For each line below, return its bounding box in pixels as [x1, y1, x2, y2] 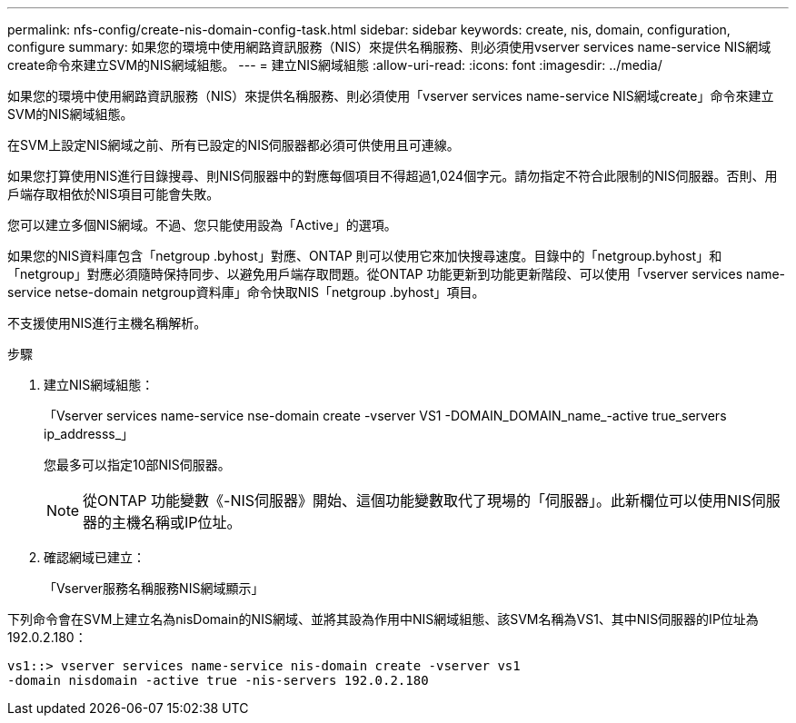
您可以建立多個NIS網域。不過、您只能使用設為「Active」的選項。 [7, 217, 397, 233]
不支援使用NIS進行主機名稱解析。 [7, 315, 207, 331]
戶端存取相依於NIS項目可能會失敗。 [7, 186, 220, 202]
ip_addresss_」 [44, 426, 134, 441]
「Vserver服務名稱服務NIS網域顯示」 [44, 580, 264, 596]
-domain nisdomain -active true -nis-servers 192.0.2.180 [7, 673, 429, 688]
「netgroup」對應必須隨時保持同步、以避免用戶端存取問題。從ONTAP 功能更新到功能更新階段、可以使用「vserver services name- [7, 266, 786, 282]
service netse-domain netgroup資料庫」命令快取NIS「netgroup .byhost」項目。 [7, 284, 485, 300]
